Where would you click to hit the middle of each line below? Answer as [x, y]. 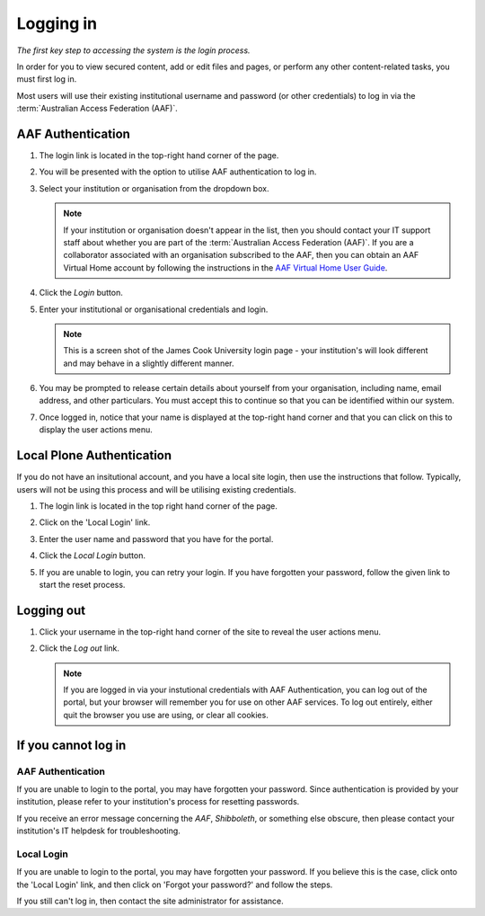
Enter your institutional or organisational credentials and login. [154, 309]
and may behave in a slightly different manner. [149, 363]
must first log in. [47, 79]
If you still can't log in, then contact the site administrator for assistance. [150, 901]
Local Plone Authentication [94, 455]
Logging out [51, 610]
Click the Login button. [81, 293]
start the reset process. [82, 584]
